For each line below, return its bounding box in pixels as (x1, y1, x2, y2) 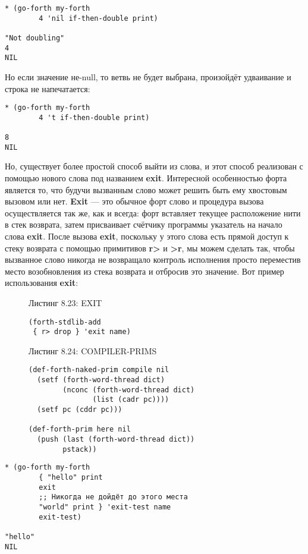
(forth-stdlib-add (29, 317, 101, 326)
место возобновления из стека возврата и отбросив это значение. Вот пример (5, 265, 284, 277)
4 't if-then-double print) (39, 113, 150, 122)
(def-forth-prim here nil (29, 425, 131, 434)
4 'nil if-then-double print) (39, 14, 158, 23)
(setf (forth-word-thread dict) (37, 376, 165, 385)
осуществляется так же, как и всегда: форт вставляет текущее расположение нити (5, 206, 301, 219)
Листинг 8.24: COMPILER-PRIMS (29, 344, 157, 357)
